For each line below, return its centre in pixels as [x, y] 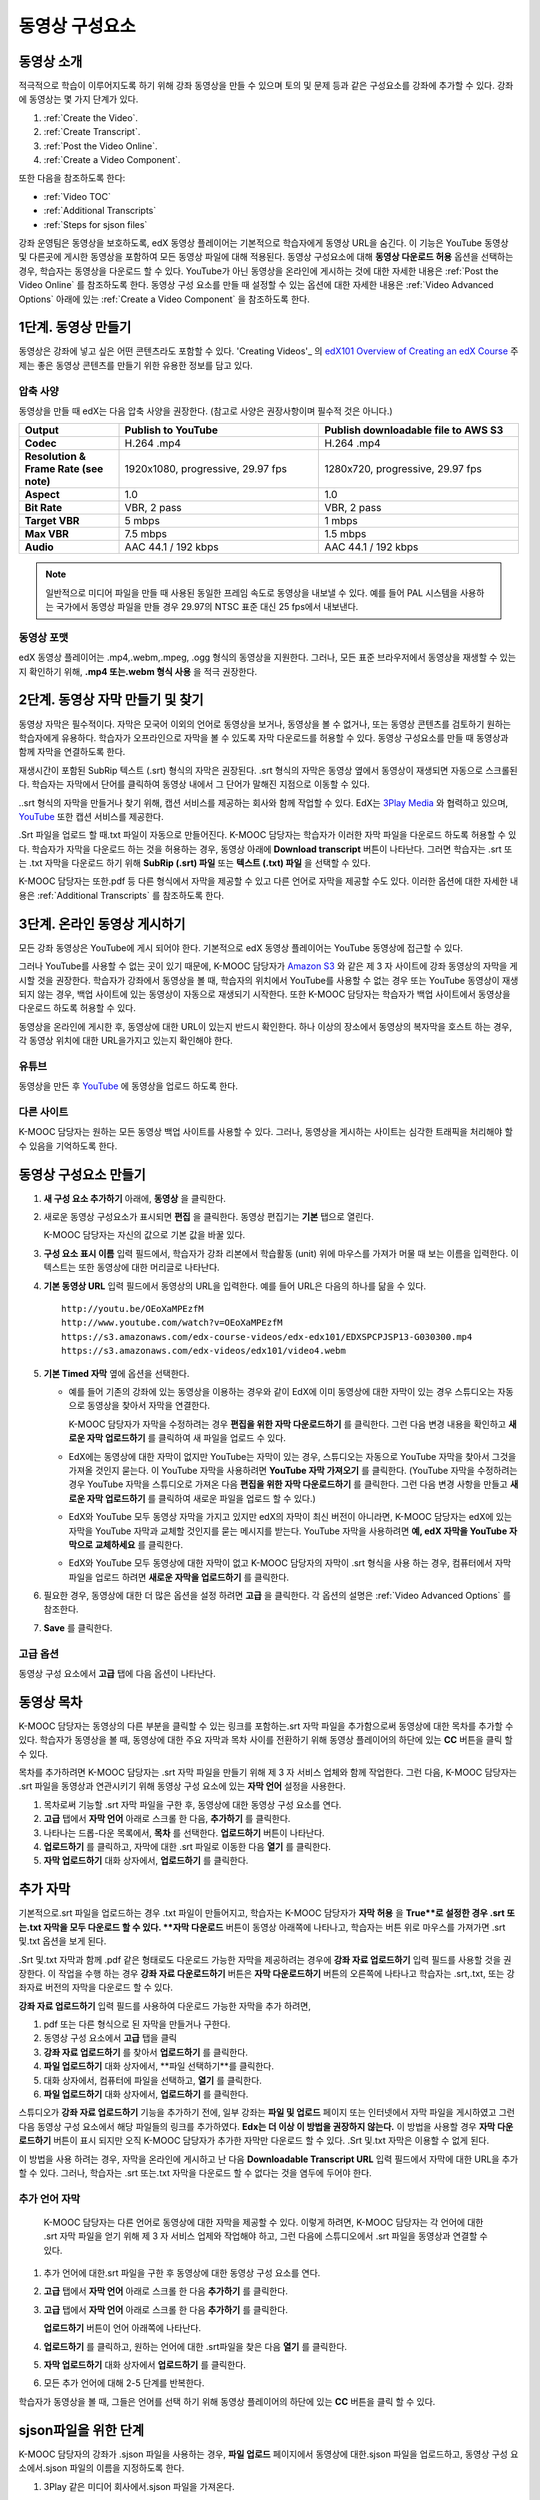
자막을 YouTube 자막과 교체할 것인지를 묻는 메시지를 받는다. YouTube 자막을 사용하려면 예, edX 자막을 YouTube [288, 1531]
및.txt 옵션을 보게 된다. [62, 1941]
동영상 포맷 [43, 637]
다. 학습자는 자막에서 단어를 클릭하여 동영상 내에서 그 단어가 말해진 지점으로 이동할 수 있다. [194, 784]
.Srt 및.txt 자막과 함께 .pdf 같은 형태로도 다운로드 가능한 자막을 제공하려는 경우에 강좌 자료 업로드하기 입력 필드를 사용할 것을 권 [265, 1959]
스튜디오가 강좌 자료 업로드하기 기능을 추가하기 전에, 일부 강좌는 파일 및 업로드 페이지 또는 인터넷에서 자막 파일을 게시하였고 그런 [266, 2112]
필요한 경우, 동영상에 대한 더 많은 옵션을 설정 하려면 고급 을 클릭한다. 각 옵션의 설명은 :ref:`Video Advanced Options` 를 [277, 1596]
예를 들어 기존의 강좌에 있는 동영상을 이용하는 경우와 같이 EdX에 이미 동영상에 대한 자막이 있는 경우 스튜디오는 [282, 1391]
